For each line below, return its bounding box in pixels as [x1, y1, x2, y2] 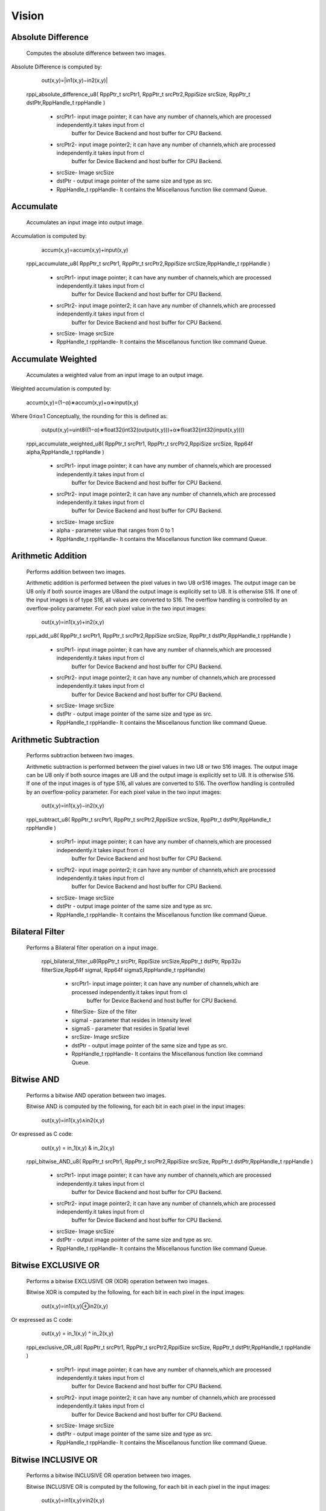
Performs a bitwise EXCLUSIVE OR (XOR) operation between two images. [26, 1277, 209, 1284]
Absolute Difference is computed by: [11, 63, 103, 70]
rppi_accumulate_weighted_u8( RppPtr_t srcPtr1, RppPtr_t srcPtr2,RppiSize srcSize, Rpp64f [26, 440, 253, 447]
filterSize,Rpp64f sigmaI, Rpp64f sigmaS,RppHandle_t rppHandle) [41, 966, 205, 973]
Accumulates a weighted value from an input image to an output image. [26, 371, 204, 378]
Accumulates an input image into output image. [26, 219, 144, 226]
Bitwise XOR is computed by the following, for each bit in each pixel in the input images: [26, 1289, 245, 1296]
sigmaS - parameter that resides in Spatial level [71, 1025, 190, 1032]
